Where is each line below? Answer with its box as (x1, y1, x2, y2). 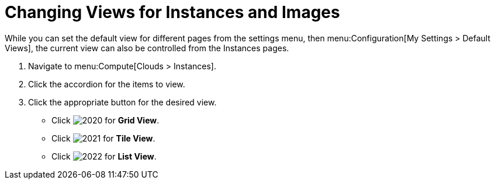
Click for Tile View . (51, 133, 155, 143)
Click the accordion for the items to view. (28, 79, 185, 89)
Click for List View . (51, 151, 157, 161)
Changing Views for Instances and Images (5, 2, 340, 22)
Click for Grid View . (51, 115, 160, 125)
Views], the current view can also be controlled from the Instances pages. (5, 43, 289, 53)
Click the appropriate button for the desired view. (28, 97, 217, 107)
